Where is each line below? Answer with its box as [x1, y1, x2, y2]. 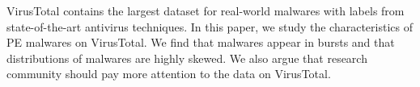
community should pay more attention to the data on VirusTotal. [6, 65, 331, 82]
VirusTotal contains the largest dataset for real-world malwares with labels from [6, 2, 405, 19]
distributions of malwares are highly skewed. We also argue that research [6, 49, 367, 66]
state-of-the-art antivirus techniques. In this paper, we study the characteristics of [6, 18, 413, 35]
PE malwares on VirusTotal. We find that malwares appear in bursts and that [6, 34, 395, 51]
